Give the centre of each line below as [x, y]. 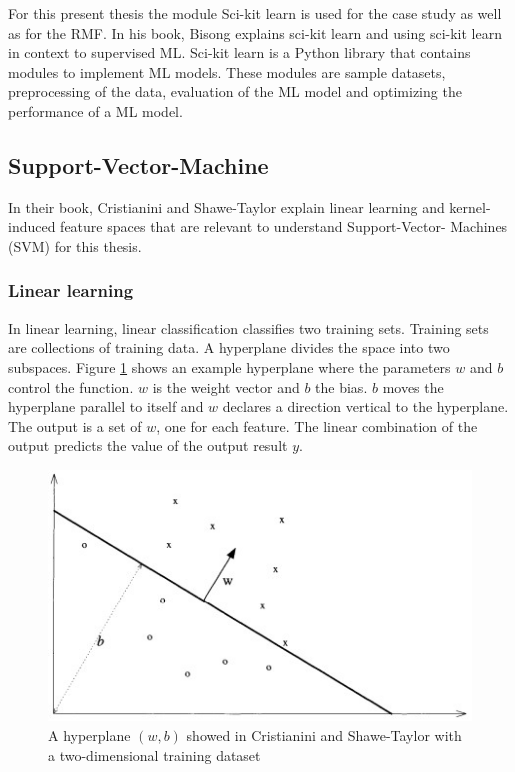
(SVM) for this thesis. [75, 245]
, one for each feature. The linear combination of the [317, 425]
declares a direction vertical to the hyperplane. [365, 406]
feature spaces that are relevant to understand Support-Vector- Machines [284, 226]
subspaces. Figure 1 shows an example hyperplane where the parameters [229, 366]
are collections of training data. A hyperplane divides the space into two [229, 347]
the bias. [341, 386]
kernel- [470, 206]
